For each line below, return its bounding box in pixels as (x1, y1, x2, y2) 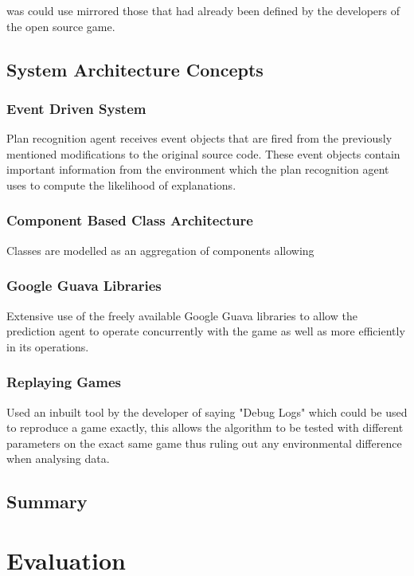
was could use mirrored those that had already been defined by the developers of (6, 2, 400, 18)
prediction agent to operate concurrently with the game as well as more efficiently (6, 323, 405, 339)
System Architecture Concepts (6, 57, 264, 81)
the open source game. (6, 18, 115, 34)
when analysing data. (6, 450, 110, 467)
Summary (6, 489, 88, 514)
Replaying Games (6, 372, 121, 392)
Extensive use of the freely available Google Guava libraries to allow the (6, 307, 357, 323)
